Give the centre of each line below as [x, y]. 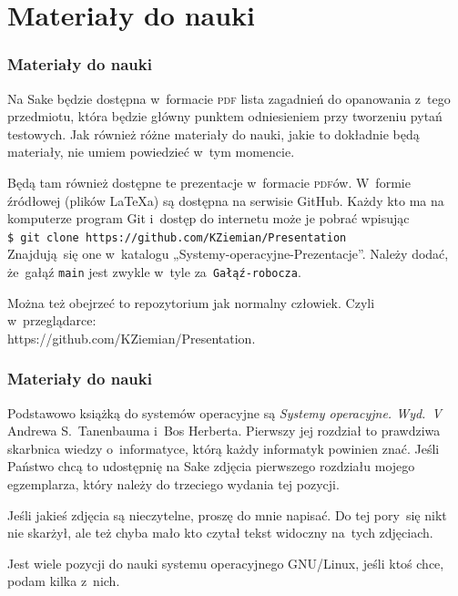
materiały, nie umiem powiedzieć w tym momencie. [151, 152]
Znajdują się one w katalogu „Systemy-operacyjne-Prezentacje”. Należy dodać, [228, 254]
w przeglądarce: [52, 320]
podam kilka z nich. [64, 581]
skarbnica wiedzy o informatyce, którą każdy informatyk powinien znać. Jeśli [224, 448]
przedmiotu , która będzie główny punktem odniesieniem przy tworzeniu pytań [225, 116]
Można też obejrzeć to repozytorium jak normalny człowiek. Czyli [191, 302]
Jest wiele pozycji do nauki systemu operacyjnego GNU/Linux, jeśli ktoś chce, [226, 563]
